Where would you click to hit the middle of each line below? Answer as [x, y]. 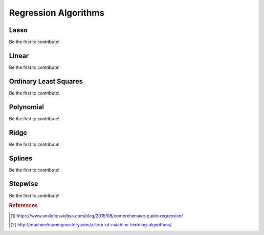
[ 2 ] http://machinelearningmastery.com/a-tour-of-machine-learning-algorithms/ [91, 224]
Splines [21, 158]
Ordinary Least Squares [46, 81]
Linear [19, 55]
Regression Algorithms [57, 13]
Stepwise [24, 184]
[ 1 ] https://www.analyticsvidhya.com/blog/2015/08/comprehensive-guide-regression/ [97, 215]
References [23, 206]
